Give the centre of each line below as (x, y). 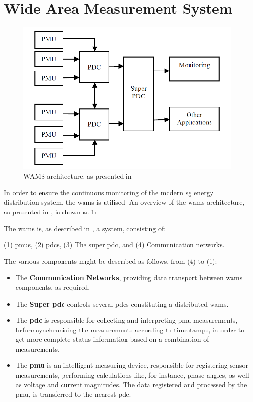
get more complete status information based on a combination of (112, 339)
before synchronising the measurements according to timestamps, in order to (130, 329)
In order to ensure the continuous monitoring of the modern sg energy (109, 192)
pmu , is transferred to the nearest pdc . (73, 394)
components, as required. (53, 287)
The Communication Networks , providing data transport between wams (129, 277)
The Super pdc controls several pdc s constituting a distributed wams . (122, 303)
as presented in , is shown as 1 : (50, 211)
